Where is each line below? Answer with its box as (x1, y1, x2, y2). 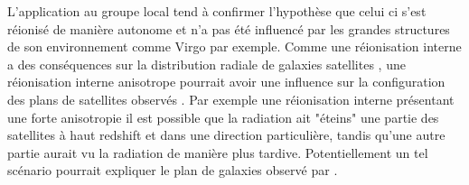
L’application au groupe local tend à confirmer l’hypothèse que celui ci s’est (7, 2, 427, 20)
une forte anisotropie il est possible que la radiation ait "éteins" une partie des (7, 107, 439, 126)
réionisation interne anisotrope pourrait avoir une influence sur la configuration (7, 72, 446, 91)
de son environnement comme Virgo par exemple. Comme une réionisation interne (7, 37, 462, 56)
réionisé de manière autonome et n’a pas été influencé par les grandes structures (7, 19, 450, 38)
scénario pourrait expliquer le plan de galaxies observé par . (7, 161, 338, 180)
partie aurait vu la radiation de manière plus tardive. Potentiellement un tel (7, 143, 428, 162)
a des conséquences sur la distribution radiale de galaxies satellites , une (7, 54, 406, 73)
